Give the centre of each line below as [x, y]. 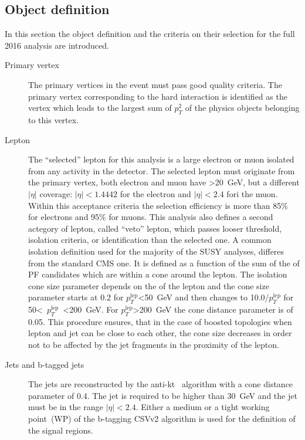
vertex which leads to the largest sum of [100, 108]
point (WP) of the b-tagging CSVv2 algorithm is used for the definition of [162, 419]
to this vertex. [54, 119]
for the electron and [155, 193]
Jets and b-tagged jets [45, 364]
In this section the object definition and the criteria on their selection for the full [150, 34]
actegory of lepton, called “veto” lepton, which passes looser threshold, [155, 228]
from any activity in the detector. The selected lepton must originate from [162, 170]
